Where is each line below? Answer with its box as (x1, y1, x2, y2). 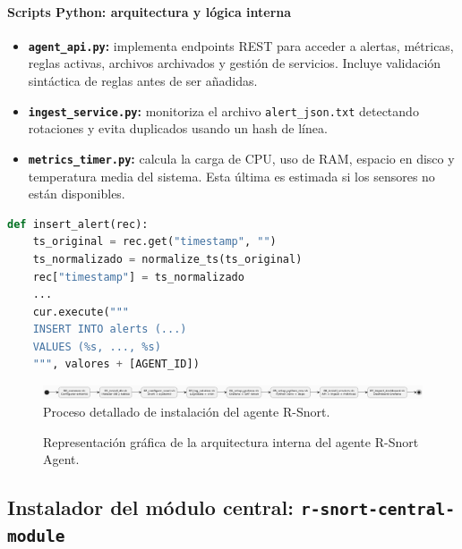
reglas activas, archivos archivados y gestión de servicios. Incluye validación (28, 54, 441, 72)
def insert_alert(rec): (7, 217, 149, 231)
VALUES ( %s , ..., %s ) (32, 340, 161, 353)
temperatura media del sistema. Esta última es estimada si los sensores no (28, 166, 435, 185)
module (7, 527, 65, 546)
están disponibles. (28, 184, 125, 203)
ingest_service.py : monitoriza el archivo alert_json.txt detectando (28, 101, 419, 120)
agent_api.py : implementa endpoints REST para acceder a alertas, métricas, (28, 36, 454, 55)
